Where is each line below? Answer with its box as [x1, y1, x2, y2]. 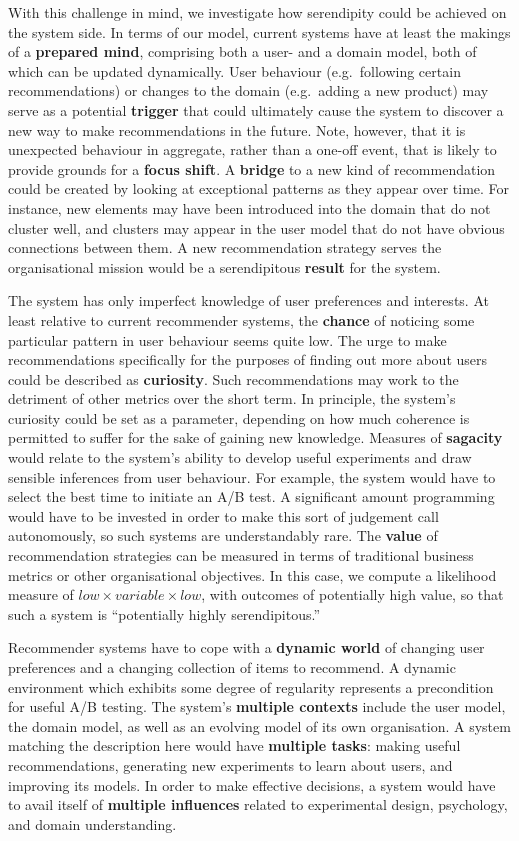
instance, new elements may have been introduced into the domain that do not [8, 197, 491, 218]
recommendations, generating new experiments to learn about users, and [8, 754, 453, 775]
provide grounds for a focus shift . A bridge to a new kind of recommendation [8, 158, 496, 179]
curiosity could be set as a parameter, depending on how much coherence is [8, 407, 470, 428]
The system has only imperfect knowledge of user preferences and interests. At [8, 290, 489, 311]
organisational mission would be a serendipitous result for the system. [8, 256, 441, 277]
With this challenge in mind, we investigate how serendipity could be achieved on [8, 2, 507, 22]
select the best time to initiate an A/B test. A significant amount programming [8, 486, 495, 507]
